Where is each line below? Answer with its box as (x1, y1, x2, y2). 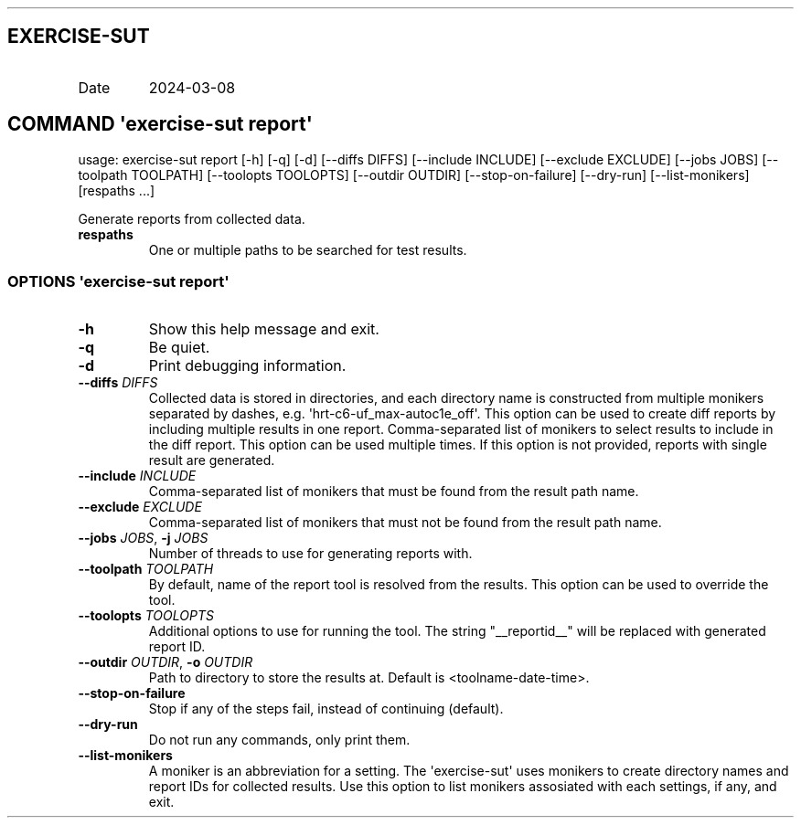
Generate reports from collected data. (78, 210, 305, 227)
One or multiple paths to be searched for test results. (148, 241, 467, 258)
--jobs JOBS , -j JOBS (78, 530, 208, 546)
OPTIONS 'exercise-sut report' (7, 272, 230, 291)
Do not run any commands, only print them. (148, 732, 411, 748)
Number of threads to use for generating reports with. (148, 545, 473, 562)
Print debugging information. (148, 356, 347, 375)
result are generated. (148, 452, 275, 469)
